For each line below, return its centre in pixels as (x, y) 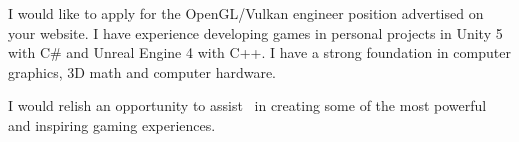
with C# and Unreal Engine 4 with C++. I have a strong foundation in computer (259, 52)
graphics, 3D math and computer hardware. (142, 71)
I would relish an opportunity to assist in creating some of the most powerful (247, 105)
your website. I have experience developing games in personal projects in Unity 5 (255, 32)
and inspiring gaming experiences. (112, 124)
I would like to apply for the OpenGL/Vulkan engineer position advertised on (246, 13)
